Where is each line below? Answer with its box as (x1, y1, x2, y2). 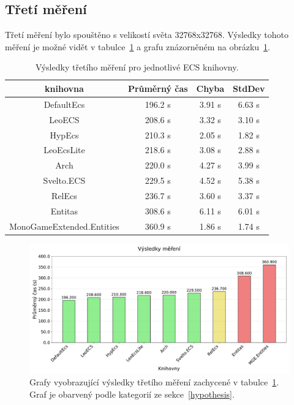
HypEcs (50, 128, 79, 141)
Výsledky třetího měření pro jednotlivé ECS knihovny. (35, 61, 239, 74)
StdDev (233, 81, 265, 94)
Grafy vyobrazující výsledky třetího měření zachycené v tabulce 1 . (29, 376, 279, 388)
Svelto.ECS (43, 174, 86, 187)
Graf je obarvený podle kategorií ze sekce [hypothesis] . (29, 387, 235, 400)
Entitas (50, 204, 78, 217)
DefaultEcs (43, 97, 85, 110)
